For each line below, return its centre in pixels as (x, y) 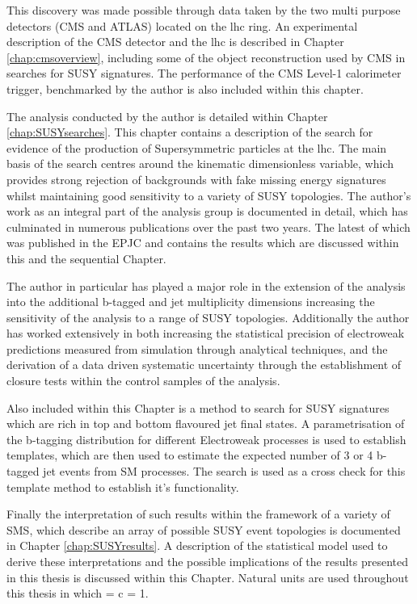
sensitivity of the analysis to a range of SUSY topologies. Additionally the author (208, 317)
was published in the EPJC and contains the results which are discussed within (203, 243)
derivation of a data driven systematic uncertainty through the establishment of (204, 365)
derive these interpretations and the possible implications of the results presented (208, 561)
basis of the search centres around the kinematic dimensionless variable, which (200, 164)
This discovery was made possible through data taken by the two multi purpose (204, 10)
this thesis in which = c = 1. (78, 593)
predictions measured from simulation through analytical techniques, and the (197, 348)
